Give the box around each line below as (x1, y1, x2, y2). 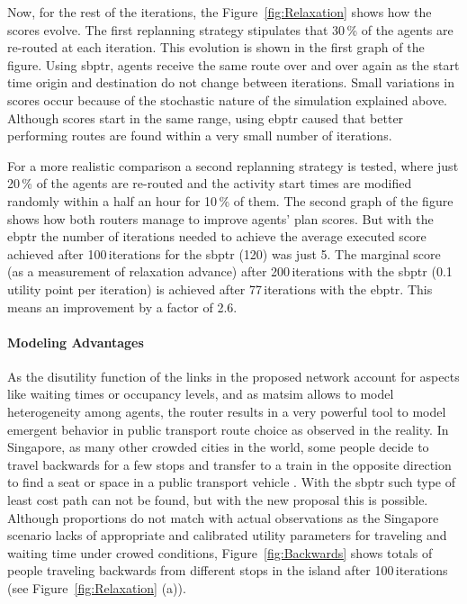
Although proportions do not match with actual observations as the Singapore (7, 508, 439, 527)
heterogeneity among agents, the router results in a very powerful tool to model (7, 402, 446, 421)
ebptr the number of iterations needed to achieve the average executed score (7, 227, 427, 246)
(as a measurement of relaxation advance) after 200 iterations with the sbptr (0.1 (7, 262, 453, 281)
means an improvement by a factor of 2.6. (7, 297, 238, 316)
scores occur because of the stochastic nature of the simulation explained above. (7, 90, 447, 109)
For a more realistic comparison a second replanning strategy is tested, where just (7, 156, 459, 175)
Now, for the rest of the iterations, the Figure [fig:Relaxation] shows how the (7, 3, 432, 21)
